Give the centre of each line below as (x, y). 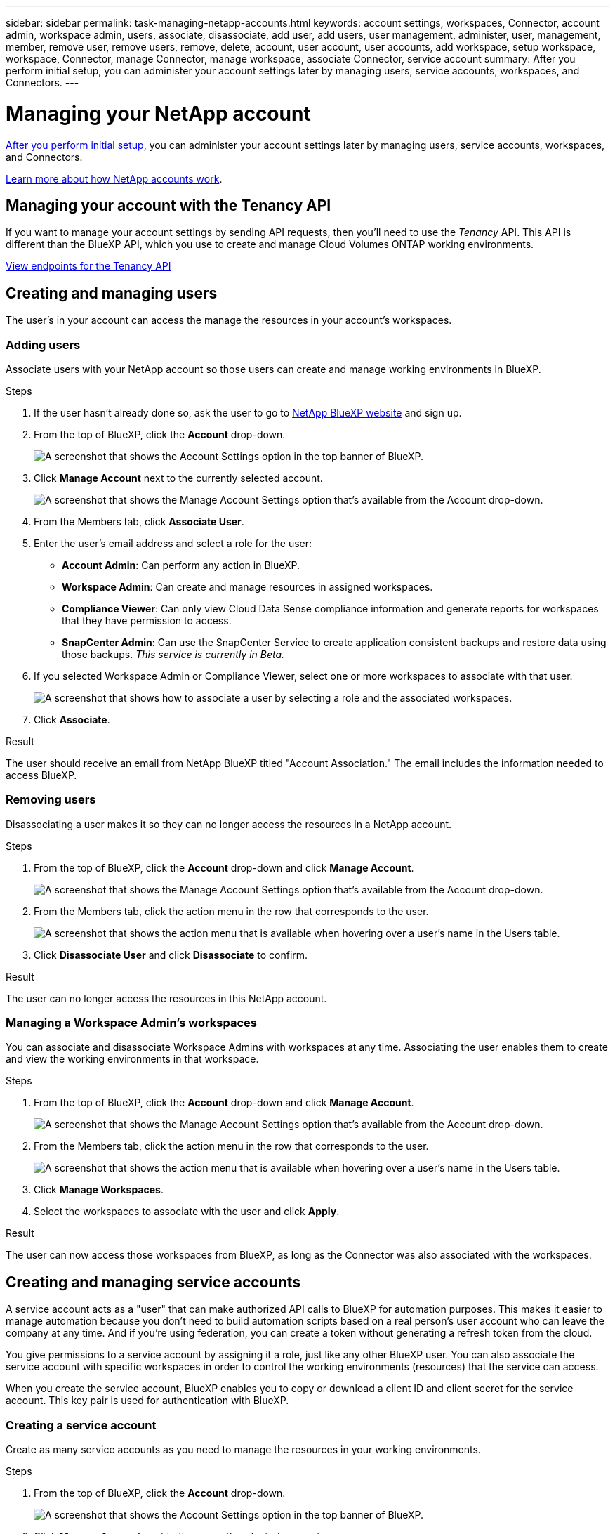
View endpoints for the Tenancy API (88, 266)
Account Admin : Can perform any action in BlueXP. (181, 565)
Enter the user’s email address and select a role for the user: (173, 543)
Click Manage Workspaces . (99, 1190)
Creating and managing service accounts (153, 1282)
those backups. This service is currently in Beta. (173, 654)
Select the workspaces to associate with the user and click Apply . (187, 1212)
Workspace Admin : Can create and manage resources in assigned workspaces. (247, 586)
